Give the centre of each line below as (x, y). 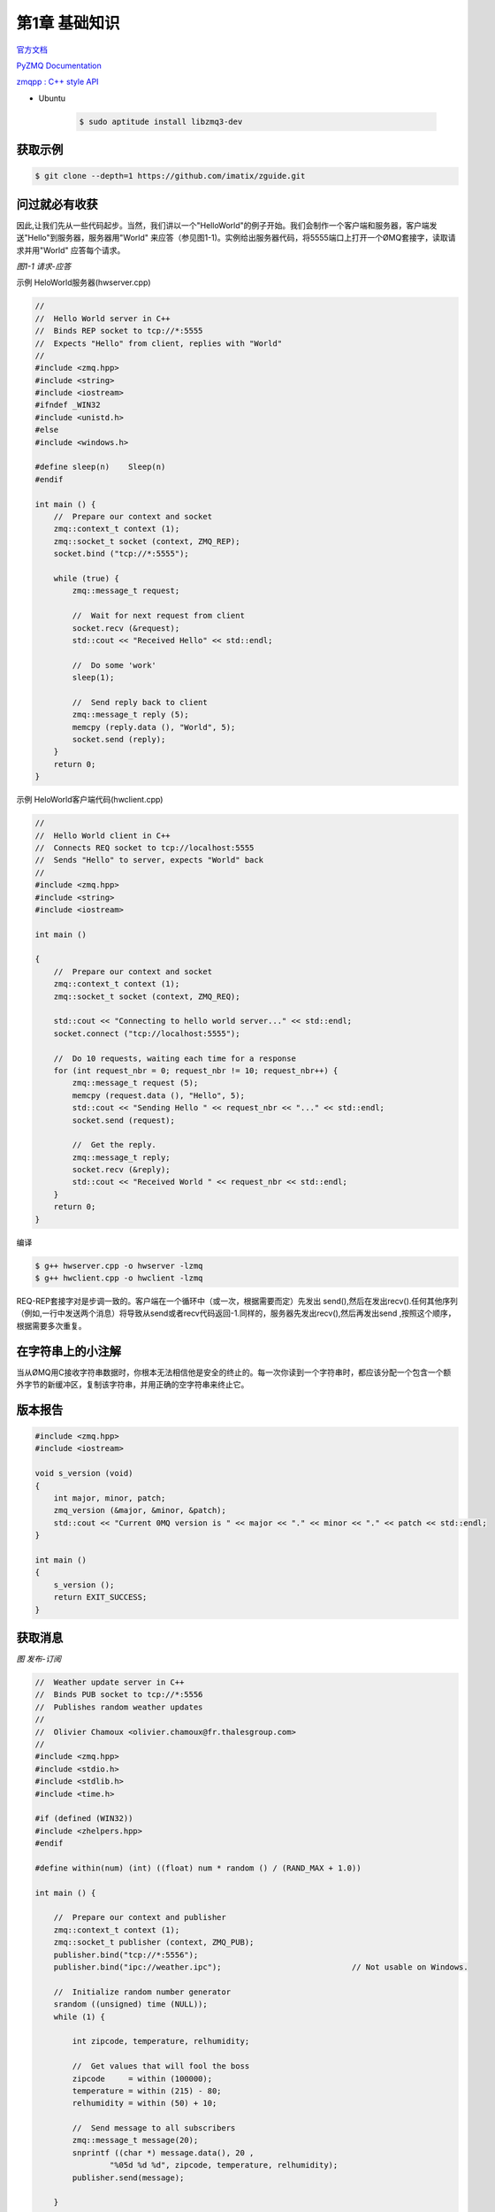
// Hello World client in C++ (103, 835)
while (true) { (86, 578)
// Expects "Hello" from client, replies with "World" (159, 343)
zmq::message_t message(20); (135, 2140)
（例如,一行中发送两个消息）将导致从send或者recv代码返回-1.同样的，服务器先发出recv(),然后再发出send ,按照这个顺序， (236, 1313)
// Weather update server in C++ (110, 1682)
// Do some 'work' (114, 665)
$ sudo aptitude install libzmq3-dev (161, 121)
